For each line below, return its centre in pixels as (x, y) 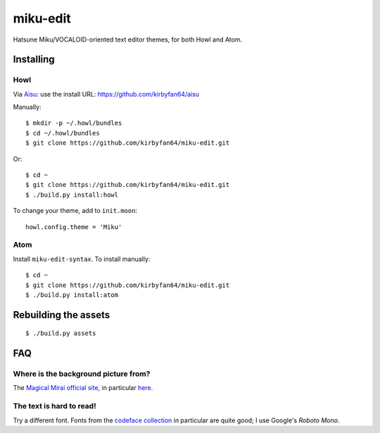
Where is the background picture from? (82, 374)
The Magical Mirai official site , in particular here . (83, 388)
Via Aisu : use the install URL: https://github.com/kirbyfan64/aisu (106, 94)
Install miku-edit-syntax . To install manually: (82, 259)
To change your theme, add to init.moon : (75, 211)
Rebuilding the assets (62, 315)
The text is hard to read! (55, 406)
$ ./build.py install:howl (72, 195)
